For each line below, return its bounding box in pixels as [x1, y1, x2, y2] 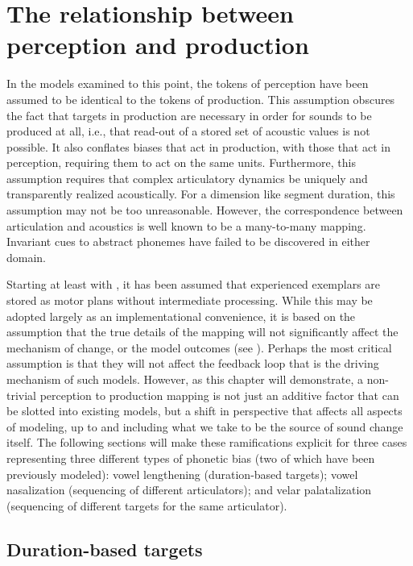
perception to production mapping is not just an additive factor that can [39, 386, 399, 403]
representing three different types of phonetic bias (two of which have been [6, 449, 375, 466]
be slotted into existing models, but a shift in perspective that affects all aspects [6, 402, 403, 419]
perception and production [6, 28, 309, 61]
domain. [6, 248, 47, 265]
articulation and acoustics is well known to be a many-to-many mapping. [6, 217, 366, 234]
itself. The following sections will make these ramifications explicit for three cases [6, 434, 407, 451]
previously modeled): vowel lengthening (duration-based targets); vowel [6, 465, 358, 482]
